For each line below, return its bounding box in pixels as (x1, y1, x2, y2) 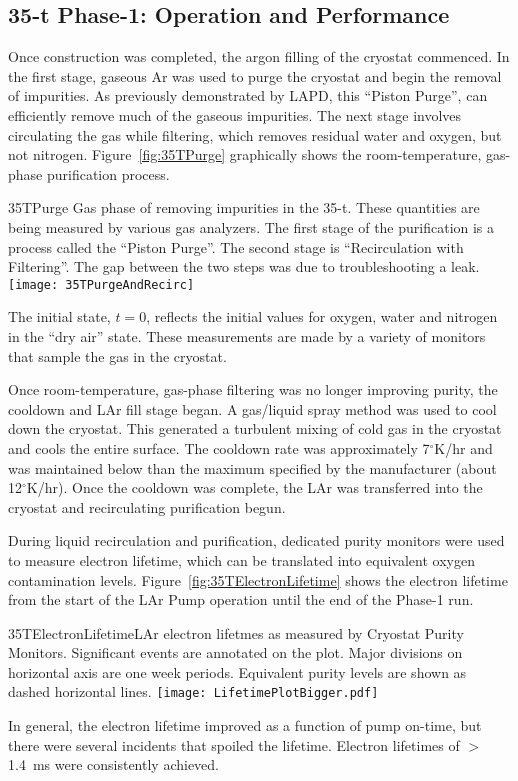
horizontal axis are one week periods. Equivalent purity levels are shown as (8, 661, 467, 682)
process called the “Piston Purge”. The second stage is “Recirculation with (8, 236, 464, 257)
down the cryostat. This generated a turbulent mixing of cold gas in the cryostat (8, 418, 502, 439)
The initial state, (8, 306, 111, 327)
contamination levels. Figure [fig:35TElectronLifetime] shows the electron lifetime (8, 569, 508, 590)
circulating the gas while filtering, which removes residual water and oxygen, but (8, 124, 502, 145)
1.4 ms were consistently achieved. (8, 754, 220, 775)
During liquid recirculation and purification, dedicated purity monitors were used (8, 530, 505, 551)
